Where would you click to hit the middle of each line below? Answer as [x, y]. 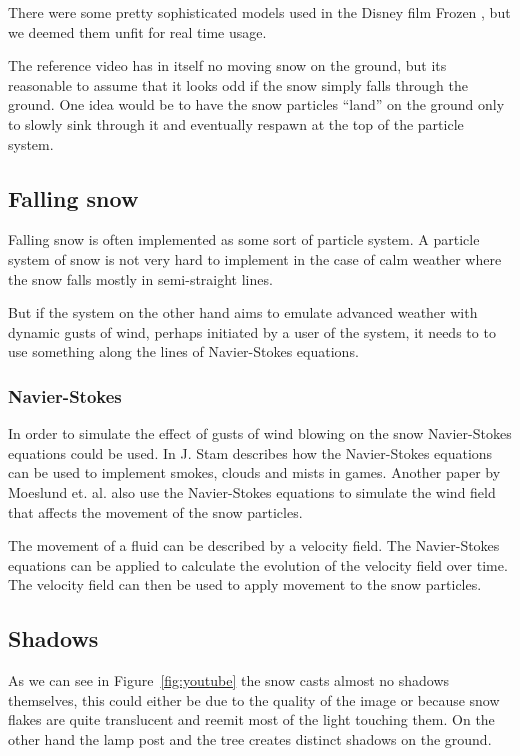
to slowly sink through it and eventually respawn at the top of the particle [236, 123]
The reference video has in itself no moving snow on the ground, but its [227, 65]
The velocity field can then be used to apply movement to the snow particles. [245, 584]
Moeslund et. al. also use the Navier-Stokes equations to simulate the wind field [252, 491]
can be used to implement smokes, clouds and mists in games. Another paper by [254, 472]
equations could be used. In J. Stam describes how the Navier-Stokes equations [250, 452]
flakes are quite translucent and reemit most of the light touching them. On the [251, 719]
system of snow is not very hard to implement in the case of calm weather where [255, 258]
